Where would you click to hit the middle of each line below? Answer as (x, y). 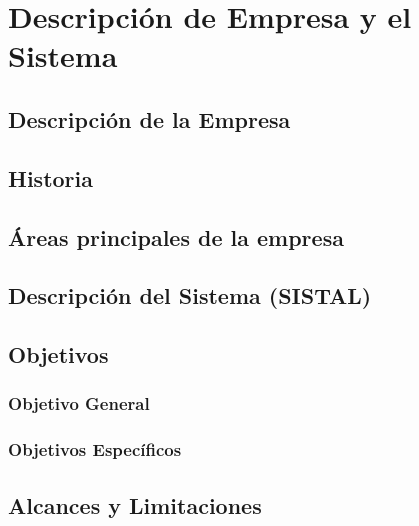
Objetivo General (79, 403)
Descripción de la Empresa (149, 118)
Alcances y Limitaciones (135, 504)
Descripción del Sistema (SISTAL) (190, 295)
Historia (50, 177)
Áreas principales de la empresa (176, 236)
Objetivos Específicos (95, 449)
